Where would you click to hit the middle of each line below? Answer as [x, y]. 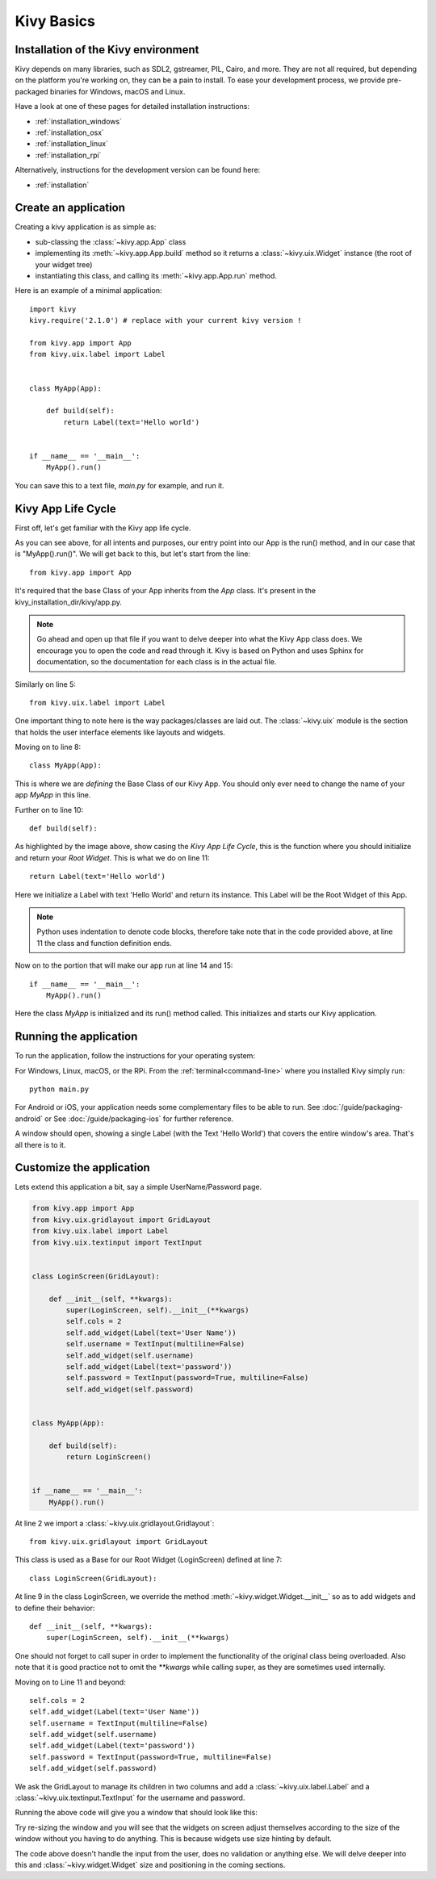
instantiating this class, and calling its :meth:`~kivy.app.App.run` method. [156, 276]
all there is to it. [40, 1145]
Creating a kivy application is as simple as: [86, 227]
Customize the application [83, 1168]
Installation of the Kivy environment [107, 50]
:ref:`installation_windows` [79, 121]
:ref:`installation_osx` [70, 132]
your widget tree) [64, 264]
